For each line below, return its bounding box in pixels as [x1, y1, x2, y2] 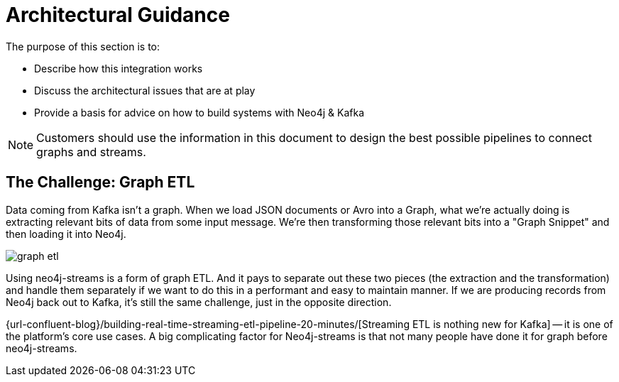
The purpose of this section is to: [6, 40, 160, 53]
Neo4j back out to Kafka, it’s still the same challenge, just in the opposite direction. [6, 295, 392, 308]
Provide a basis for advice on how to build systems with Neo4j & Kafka [34, 106, 364, 119]
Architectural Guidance [6, 3, 230, 27]
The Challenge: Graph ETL [6, 173, 195, 192]
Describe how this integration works [34, 62, 203, 75]
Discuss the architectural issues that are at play [34, 84, 256, 97]
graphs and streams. [36, 144, 146, 159]
